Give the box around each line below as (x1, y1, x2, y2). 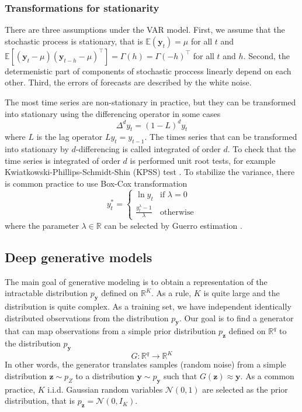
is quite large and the (203, 287, 280, 299)
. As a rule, (151, 287, 192, 299)
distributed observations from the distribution (5, 311, 169, 324)
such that (163, 369, 197, 382)
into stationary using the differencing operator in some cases (5, 107, 221, 119)
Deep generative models (5, 248, 152, 266)
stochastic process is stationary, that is (5, 35, 143, 47)
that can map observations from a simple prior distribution (5, 325, 216, 337)
